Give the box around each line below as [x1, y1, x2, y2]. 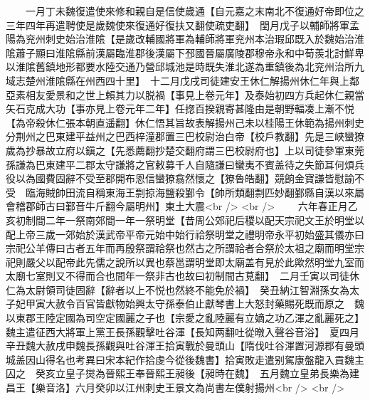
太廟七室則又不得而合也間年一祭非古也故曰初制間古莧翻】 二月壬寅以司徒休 [6, 268, 359, 283]
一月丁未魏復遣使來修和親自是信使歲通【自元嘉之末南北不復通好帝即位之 [25, 4, 364, 18]
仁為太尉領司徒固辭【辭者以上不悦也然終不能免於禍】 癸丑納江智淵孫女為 [6, 282, 349, 297]
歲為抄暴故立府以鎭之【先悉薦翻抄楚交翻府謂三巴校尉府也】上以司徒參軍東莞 [6, 142, 364, 157]
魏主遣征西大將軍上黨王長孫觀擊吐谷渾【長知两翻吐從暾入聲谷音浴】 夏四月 [6, 324, 359, 339]
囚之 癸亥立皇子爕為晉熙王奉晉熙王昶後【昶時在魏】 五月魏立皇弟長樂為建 [6, 366, 359, 381]
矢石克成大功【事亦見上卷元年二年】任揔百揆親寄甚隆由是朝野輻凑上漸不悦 [6, 101, 354, 116]
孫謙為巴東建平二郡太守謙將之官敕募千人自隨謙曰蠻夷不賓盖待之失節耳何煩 [6, 157, 354, 172]
